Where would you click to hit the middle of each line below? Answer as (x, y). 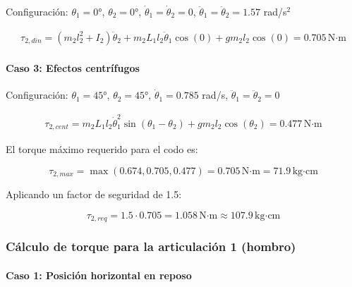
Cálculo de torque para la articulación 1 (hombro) (151, 246)
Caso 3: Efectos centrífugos (73, 68)
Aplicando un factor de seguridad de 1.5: (94, 194)
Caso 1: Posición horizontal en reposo (99, 275)
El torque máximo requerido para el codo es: (102, 149)
